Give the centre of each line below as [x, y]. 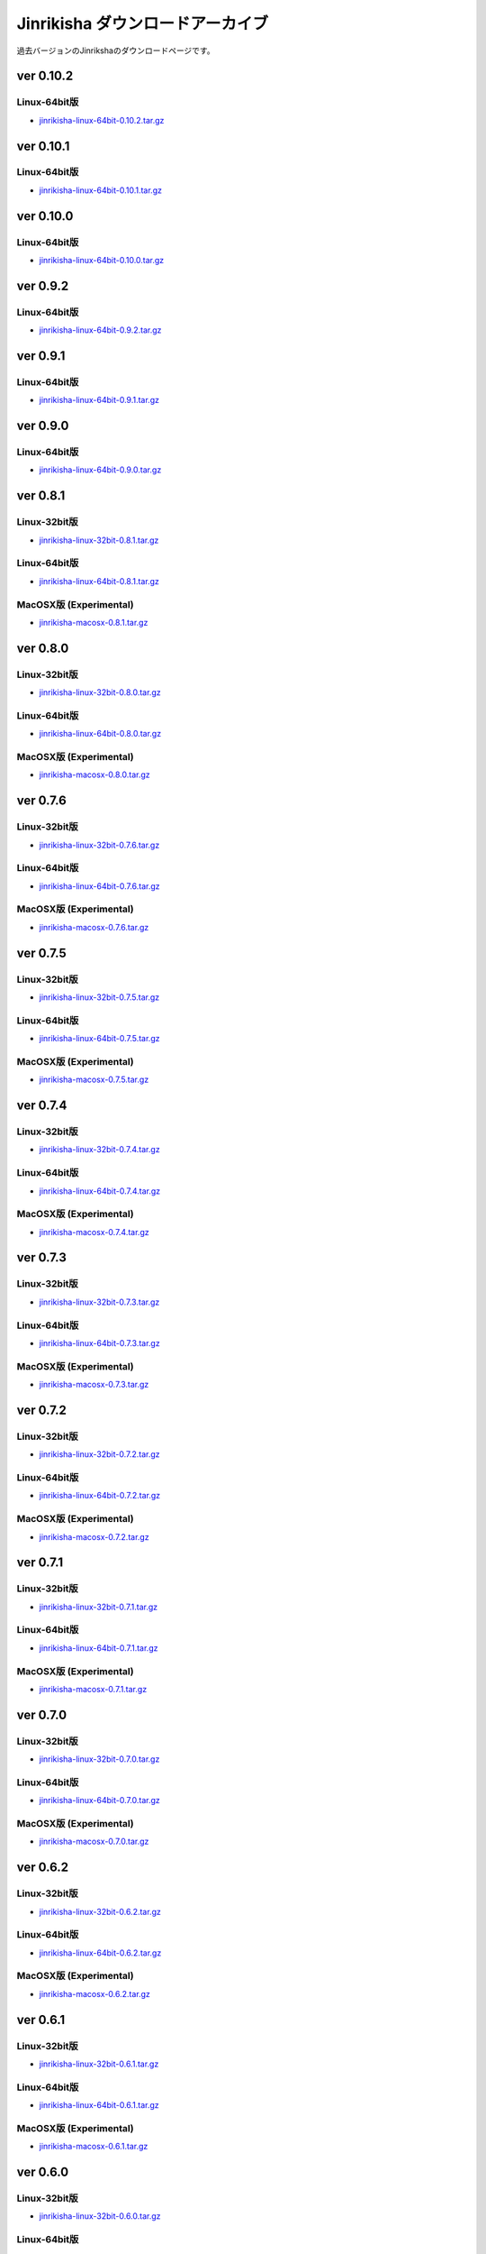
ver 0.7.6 [41, 801]
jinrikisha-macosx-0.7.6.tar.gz [94, 927]
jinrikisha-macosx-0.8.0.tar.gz [94, 774]
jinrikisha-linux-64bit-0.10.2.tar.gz [102, 120]
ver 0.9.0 [43, 426]
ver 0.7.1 [40, 1563]
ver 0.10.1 [43, 146]
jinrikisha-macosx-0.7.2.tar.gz [94, 1536]
